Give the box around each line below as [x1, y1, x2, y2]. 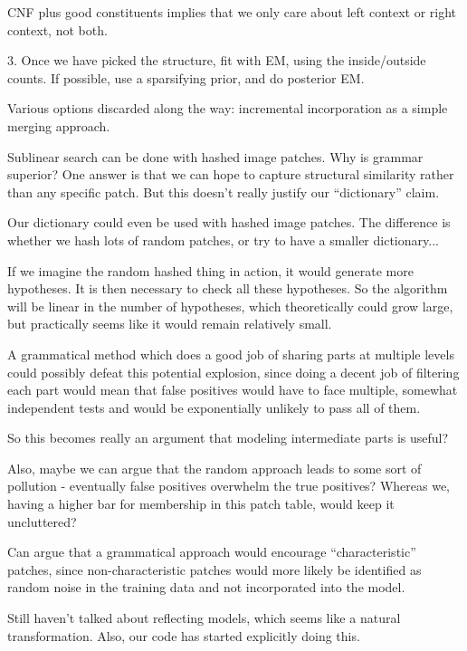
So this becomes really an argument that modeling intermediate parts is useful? [7, 428, 449, 447]
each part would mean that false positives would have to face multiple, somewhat [7, 380, 458, 399]
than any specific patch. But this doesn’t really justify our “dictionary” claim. [7, 182, 440, 201]
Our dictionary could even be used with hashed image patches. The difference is [7, 213, 451, 232]
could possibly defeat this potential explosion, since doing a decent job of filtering [7, 362, 460, 381]
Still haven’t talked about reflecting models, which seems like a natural [7, 608, 401, 627]
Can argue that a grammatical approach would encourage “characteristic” [7, 542, 416, 561]
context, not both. [7, 20, 108, 39]
